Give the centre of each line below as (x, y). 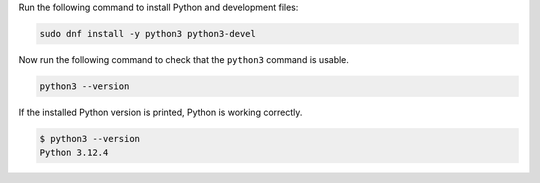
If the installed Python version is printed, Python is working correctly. (160, 112)
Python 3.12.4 (74, 153)
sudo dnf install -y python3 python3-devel (148, 33)
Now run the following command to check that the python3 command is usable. (184, 59)
